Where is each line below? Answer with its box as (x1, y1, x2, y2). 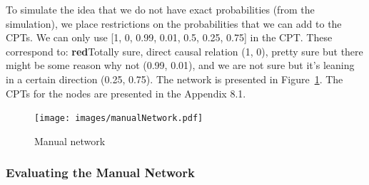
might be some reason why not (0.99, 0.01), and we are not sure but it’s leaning (6, 58, 355, 73)
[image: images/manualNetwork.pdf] (34, 113, 203, 124)
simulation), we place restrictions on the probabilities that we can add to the (6, 16, 342, 31)
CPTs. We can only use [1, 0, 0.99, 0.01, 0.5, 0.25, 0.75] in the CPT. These (6, 30, 333, 45)
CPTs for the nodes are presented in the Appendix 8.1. (6, 85, 246, 100)
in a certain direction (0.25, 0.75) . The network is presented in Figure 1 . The (6, 71, 343, 86)
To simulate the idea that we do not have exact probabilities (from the (6, 2, 315, 16)
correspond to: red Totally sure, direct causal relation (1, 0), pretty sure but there (6, 43, 363, 58)
